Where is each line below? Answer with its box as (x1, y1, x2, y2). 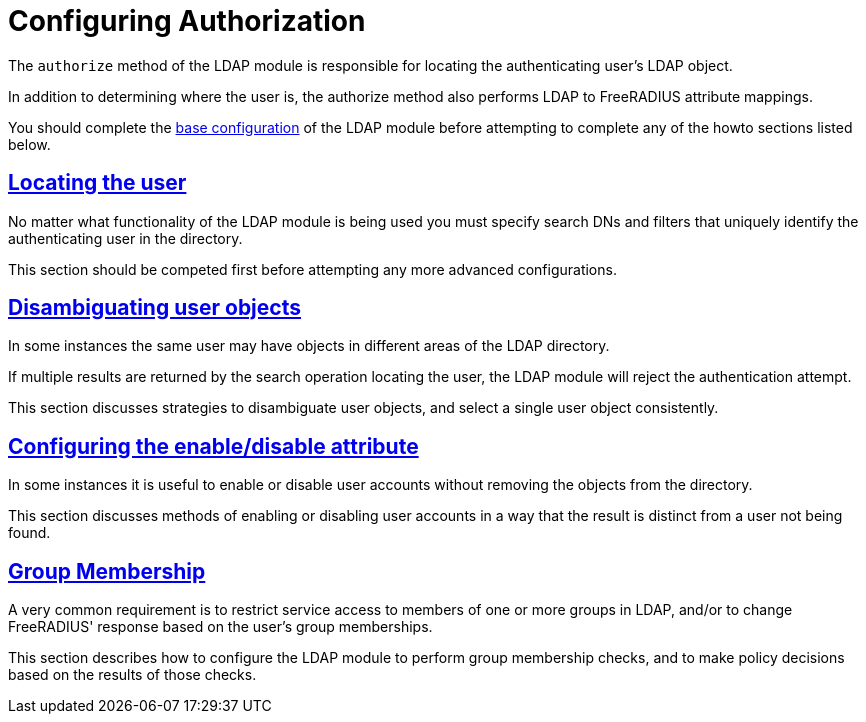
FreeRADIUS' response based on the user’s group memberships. (8, 618, 433, 636)
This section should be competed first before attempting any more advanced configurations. (8, 260, 617, 278)
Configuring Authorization (8, 4, 366, 38)
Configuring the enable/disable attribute (8, 433, 419, 459)
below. (8, 135, 51, 153)
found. (8, 524, 51, 542)
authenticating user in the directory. (8, 229, 243, 247)
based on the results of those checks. (8, 666, 257, 684)
